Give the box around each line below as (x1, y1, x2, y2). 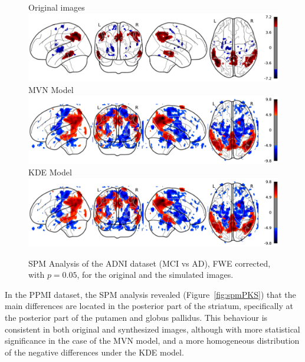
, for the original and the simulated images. (77, 268, 234, 281)
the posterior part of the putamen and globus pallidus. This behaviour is (5, 311, 268, 324)
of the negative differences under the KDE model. (5, 346, 184, 358)
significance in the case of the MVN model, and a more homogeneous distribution (5, 334, 300, 347)
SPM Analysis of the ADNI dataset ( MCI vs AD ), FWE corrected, (28, 257, 271, 269)
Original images (28, 1, 85, 13)
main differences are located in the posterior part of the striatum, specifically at (5, 300, 293, 312)
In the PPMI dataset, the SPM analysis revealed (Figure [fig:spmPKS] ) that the (5, 288, 296, 300)
